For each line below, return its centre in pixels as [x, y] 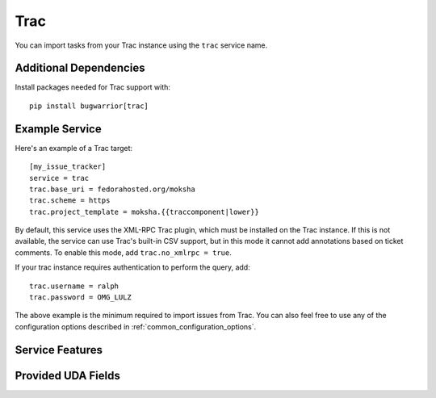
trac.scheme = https [70, 201]
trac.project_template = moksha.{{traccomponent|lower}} [145, 212]
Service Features [59, 350]
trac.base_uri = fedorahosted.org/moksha [112, 189]
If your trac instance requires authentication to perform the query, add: [132, 267]
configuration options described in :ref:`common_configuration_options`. [136, 326]
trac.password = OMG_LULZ [81, 297]
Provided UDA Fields [67, 375]
